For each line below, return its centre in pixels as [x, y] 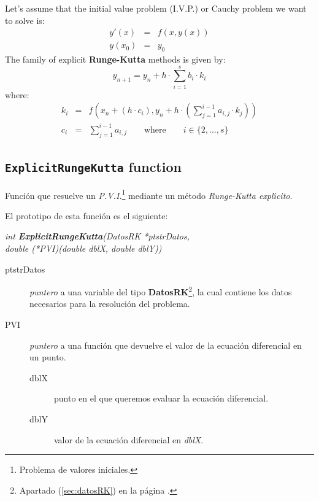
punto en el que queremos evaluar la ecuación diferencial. [161, 398]
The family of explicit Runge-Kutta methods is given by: [115, 59]
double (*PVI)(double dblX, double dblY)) [83, 248]
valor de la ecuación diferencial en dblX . [129, 439]
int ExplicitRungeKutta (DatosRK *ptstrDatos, [98, 236]
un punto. [48, 357]
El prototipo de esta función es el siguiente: [86, 215]
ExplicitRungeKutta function [93, 167]
